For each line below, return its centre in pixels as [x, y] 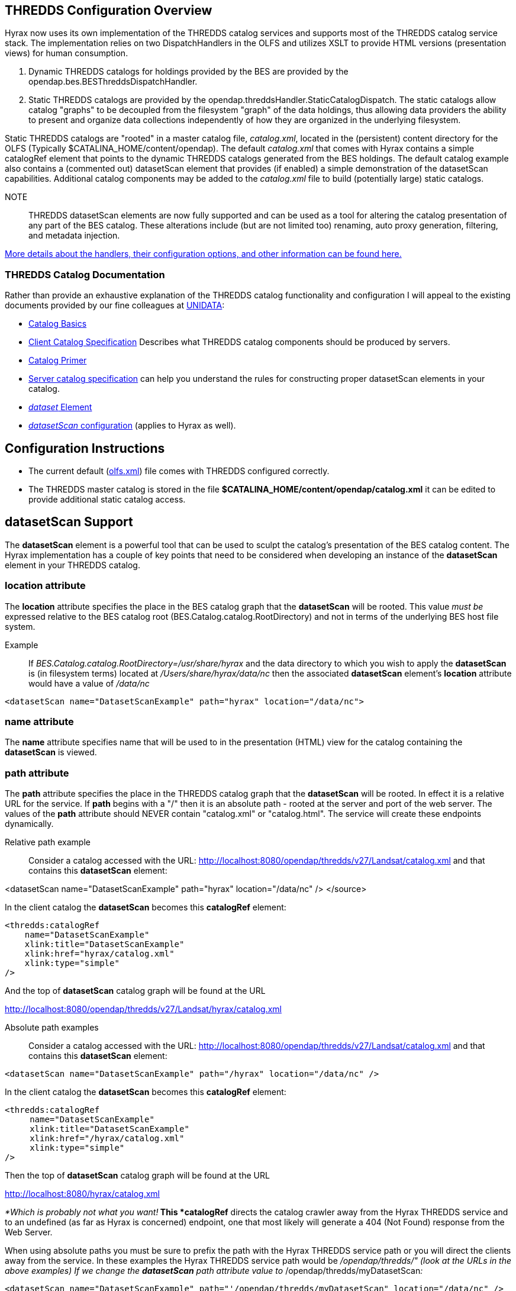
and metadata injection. [74, 236]
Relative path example [48, 842]
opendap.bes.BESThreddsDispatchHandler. [113, 82]
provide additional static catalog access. [107, 500]
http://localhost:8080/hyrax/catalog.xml [82, 1194]
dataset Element [60, 407]
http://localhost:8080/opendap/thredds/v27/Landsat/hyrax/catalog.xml [143, 1009]
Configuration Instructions [85, 448]
